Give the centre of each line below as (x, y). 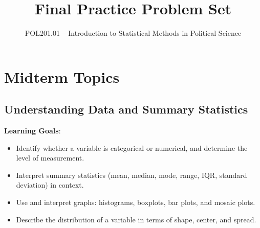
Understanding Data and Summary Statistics (126, 109)
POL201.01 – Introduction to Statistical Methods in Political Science (133, 33)
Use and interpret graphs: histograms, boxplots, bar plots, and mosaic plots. (136, 202)
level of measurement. (50, 158)
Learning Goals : (32, 131)
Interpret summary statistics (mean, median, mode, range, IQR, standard (132, 175)
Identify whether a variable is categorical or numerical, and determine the (132, 147)
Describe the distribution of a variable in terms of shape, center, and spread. (136, 219)
